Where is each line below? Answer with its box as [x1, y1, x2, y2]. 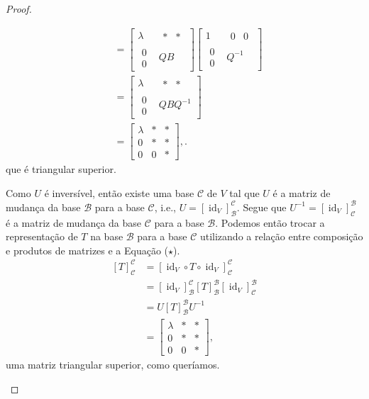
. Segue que [236, 199, 287, 214]
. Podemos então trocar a [215, 215, 325, 230]
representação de [6, 229, 78, 244]
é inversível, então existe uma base [44, 185, 194, 200]
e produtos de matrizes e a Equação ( [6, 242, 169, 257]
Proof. [6, 1, 32, 16]
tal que [229, 185, 260, 200]
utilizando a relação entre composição [199, 229, 363, 244]
